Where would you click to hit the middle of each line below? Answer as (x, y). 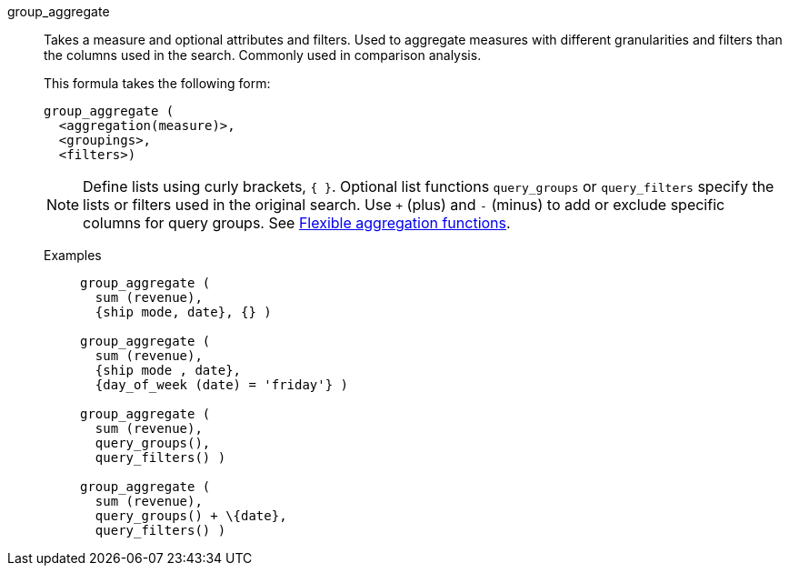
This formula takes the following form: (157, 83)
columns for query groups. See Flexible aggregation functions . (297, 223)
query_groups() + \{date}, (191, 516)
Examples (73, 255)
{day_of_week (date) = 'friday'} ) (222, 385)
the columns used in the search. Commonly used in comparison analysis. (263, 55)
